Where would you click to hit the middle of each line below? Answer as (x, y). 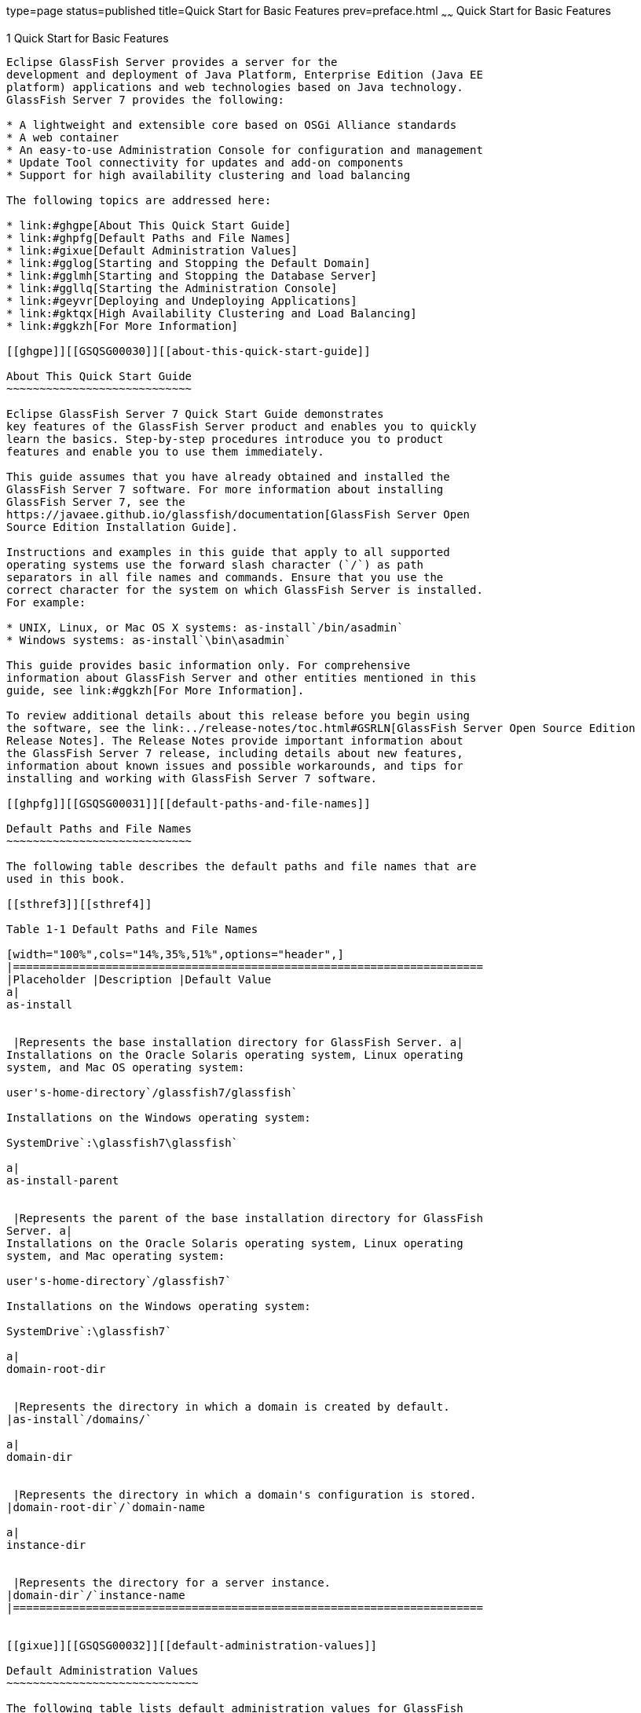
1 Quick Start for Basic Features (88, 38)
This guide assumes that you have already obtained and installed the (228, 476)
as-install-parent (63, 1180)
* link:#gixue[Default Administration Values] (152, 250)
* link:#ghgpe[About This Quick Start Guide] (149, 225)
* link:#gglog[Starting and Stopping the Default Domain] (189, 263)
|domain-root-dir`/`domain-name (106, 1507)
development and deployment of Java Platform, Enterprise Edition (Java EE (245, 74)
